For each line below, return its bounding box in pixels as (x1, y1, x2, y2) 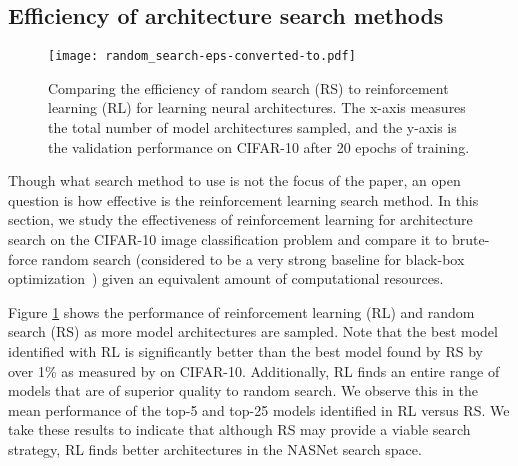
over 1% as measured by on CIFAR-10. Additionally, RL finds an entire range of (8, 360, 500, 381)
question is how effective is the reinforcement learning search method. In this (8, 189, 479, 210)
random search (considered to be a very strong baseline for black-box (41, 248, 465, 269)
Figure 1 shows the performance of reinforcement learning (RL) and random (8, 301, 475, 322)
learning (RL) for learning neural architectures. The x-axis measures (48, 97, 466, 118)
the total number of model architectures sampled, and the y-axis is (48, 117, 457, 138)
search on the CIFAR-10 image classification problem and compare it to (8, 229, 448, 250)
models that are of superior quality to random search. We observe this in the (8, 380, 479, 401)
